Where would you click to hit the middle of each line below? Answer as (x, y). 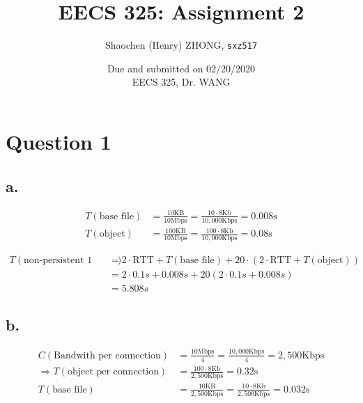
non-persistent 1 (58, 261)
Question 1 (59, 141)
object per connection (113, 372)
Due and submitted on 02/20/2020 (181, 68)
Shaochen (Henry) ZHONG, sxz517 (181, 45)
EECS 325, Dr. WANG (181, 82)
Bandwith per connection (107, 355)
